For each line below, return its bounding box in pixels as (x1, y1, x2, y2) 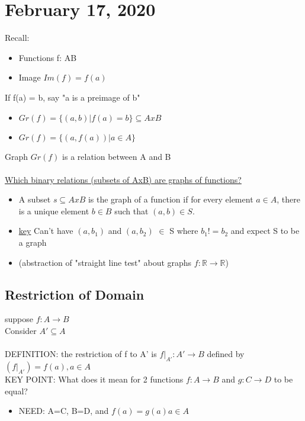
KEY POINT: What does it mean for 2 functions (5, 373, 184, 385)
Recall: (5, 31, 30, 44)
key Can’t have (18, 224, 73, 237)
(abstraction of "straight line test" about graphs (18, 256, 192, 268)
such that (114, 204, 149, 217)
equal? (5, 384, 28, 397)
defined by (207, 348, 245, 360)
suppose (5, 313, 33, 325)
